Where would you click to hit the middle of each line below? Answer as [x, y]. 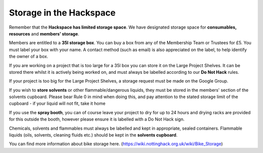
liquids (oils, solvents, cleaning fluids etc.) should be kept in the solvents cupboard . [93, 135]
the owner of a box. [28, 56]
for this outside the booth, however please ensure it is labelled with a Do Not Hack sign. [97, 119]
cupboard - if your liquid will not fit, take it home [57, 103]
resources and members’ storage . [44, 34]
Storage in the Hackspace [62, 13]
